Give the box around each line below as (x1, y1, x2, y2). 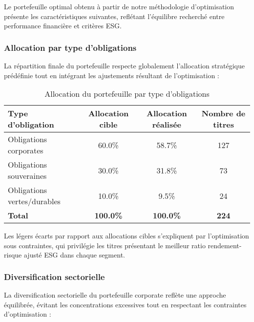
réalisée (152, 119, 182, 130)
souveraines (8, 170, 47, 182)
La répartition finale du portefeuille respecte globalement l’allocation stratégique (4, 61, 245, 70)
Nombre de (201, 107, 246, 119)
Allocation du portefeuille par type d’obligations (44, 88, 210, 100)
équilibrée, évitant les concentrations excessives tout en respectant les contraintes (4, 299, 247, 309)
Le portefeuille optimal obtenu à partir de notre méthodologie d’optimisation (4, 1, 234, 11)
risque (4, 250, 22, 260)
